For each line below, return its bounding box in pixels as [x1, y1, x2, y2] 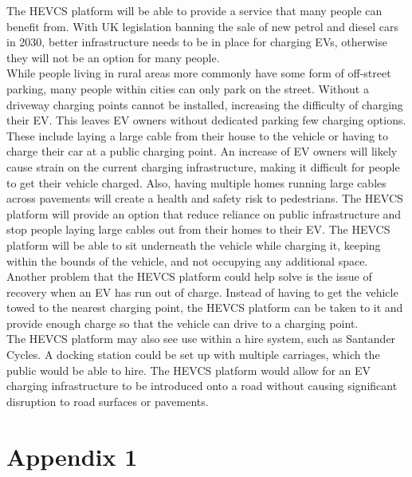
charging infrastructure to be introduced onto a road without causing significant [6, 377, 398, 394]
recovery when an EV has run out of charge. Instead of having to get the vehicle [6, 283, 398, 300]
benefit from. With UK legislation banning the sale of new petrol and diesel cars [6, 18, 398, 34]
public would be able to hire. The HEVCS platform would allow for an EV [6, 361, 371, 378]
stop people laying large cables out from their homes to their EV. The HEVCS [6, 221, 390, 238]
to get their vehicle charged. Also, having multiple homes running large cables [6, 174, 386, 191]
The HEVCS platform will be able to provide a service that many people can [6, 2, 383, 18]
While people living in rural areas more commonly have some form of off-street [6, 65, 391, 81]
